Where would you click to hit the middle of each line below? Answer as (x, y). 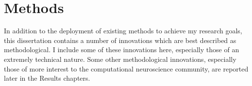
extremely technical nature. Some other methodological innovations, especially (120, 59)
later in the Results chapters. (47, 78)
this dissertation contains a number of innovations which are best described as (120, 40)
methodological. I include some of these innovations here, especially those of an (122, 50)
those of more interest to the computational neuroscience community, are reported (126, 68)
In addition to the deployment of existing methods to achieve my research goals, (123, 31)
